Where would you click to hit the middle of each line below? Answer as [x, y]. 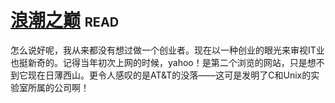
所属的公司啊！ [58, 87]
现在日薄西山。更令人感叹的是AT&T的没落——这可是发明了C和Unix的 [169, 75]
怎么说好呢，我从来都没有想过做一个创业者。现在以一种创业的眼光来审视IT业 [167, 50]
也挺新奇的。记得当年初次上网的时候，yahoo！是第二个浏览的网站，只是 [159, 62]
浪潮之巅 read [65, 20]
